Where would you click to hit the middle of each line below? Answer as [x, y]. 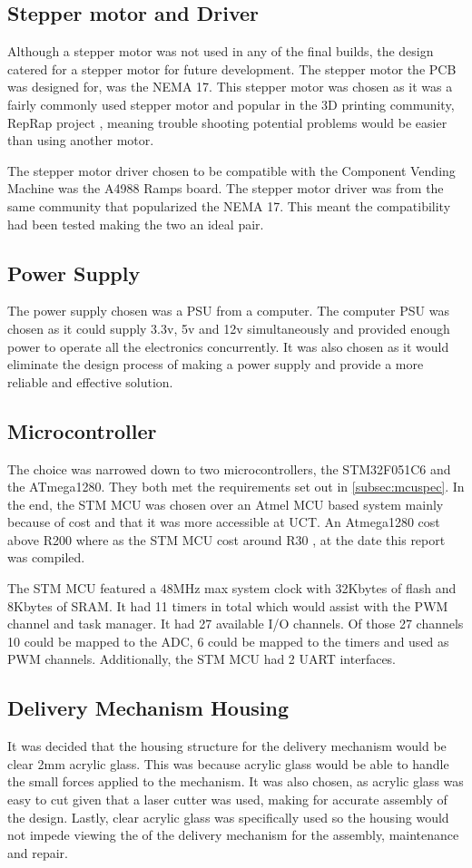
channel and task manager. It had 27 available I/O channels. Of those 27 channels [236, 624]
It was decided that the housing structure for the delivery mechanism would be [227, 746]
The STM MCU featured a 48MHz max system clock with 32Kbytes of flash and [232, 588]
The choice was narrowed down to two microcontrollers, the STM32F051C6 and [229, 468]
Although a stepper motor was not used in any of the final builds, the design [221, 51]
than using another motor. [81, 140]
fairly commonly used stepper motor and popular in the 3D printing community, [231, 104]
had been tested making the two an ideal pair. [136, 224]
